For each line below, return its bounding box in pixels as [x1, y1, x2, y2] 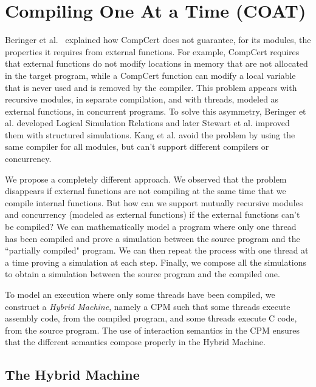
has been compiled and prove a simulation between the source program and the [5, 232, 300, 244]
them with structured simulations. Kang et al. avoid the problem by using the [5, 128, 295, 141]
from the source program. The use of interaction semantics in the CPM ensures [5, 323, 300, 336]
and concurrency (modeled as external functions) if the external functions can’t [5, 208, 300, 221]
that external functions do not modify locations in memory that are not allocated [5, 57, 308, 70]
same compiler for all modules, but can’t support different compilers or [5, 140, 269, 153]
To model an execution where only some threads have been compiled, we [5, 288, 275, 300]
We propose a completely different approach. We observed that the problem [5, 172, 287, 185]
